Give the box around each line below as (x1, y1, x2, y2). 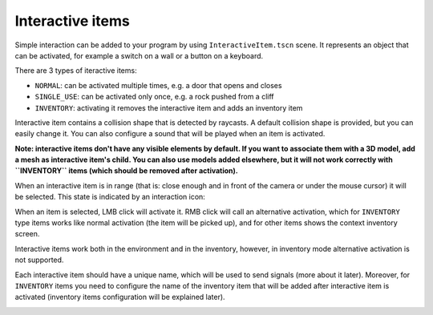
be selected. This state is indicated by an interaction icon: (14, 192, 206, 202)
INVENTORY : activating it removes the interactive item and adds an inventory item (34, 103, 303, 112)
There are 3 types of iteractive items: (14, 66, 137, 75)
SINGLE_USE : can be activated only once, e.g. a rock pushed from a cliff (34, 92, 274, 102)
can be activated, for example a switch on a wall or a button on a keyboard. (14, 50, 264, 60)
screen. (14, 229, 40, 239)
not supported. (14, 255, 64, 265)
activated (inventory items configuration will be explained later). (14, 293, 225, 302)
